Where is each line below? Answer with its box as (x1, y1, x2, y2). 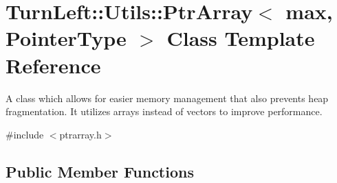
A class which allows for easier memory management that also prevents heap (6, 90, 329, 105)
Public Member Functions (6, 160, 194, 182)
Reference (6, 51, 101, 79)
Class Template (166, 24, 315, 52)
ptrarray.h (59, 127, 102, 141)
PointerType (6, 24, 127, 52)
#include (6, 127, 44, 141)
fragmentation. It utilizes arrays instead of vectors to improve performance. (6, 104, 323, 119)
